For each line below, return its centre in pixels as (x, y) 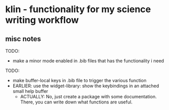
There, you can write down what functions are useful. (76, 102)
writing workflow (42, 20)
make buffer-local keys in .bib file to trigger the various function (79, 80)
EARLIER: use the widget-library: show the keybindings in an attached (86, 86)
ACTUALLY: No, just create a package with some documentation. (88, 97)
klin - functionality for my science (78, 9)
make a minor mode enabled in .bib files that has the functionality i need (88, 61)
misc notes (23, 39)
